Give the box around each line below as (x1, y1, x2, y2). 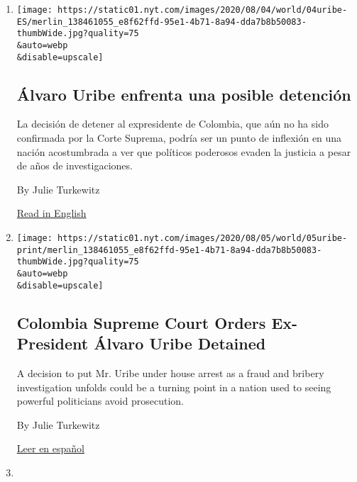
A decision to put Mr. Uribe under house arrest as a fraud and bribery (16, 365, 324, 380)
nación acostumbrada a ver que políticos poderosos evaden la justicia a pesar (16, 144, 351, 159)
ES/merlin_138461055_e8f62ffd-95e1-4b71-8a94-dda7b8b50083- (16, 16, 307, 27)
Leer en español (16, 441, 84, 456)
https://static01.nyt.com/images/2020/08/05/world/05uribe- (57, 233, 348, 244)
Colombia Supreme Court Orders (16, 311, 266, 333)
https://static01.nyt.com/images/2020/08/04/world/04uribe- (57, 5, 348, 15)
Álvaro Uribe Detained (94, 332, 266, 354)
